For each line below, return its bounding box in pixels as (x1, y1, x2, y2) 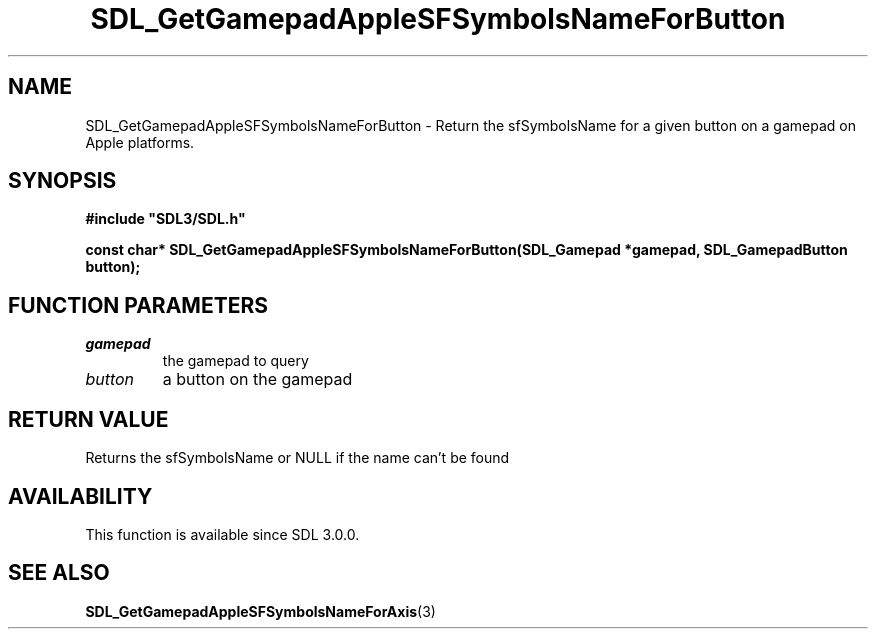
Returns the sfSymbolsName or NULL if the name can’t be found (85, 449, 510, 467)
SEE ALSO (8, 560, 110, 586)
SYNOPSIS (8, 168, 117, 194)
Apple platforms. (85, 133, 195, 151)
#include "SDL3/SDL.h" (85, 210, 246, 228)
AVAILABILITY (8, 483, 153, 509)
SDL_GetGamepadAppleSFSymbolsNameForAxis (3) (85, 602, 436, 620)
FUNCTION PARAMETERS (8, 292, 268, 318)
